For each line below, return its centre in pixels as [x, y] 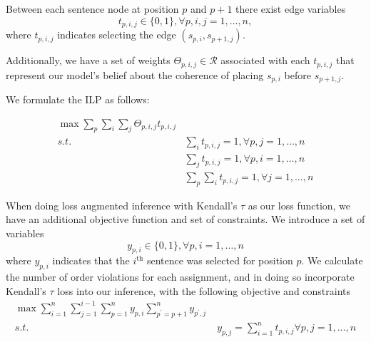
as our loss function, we [299, 205]
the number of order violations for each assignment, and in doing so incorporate [180, 277]
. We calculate [332, 260]
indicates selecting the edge [117, 35]
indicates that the [91, 260]
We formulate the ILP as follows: [78, 99]
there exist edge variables [291, 9]
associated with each [265, 60]
